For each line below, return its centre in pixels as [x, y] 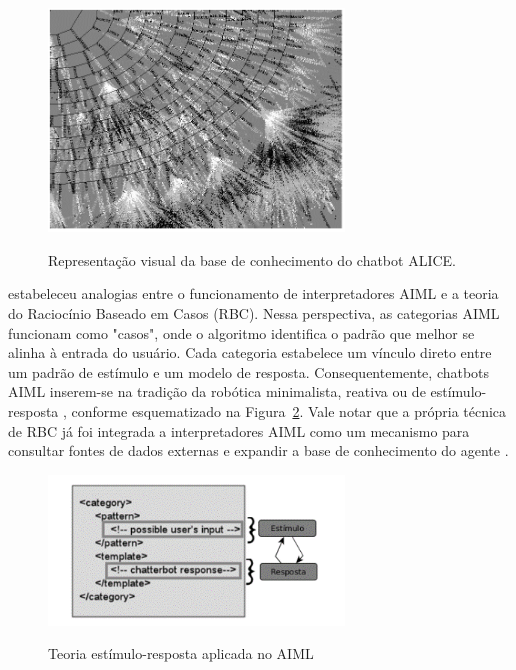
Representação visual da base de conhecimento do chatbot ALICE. [252, 259]
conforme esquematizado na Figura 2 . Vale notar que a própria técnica [289, 411]
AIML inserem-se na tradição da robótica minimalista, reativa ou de [217, 391]
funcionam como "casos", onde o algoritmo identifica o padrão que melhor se [241, 332]
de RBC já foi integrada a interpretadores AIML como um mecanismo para [239, 430]
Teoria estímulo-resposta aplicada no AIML [181, 653]
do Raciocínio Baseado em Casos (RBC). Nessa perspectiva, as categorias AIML [254, 313]
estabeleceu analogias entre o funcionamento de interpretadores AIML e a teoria [253, 293]
